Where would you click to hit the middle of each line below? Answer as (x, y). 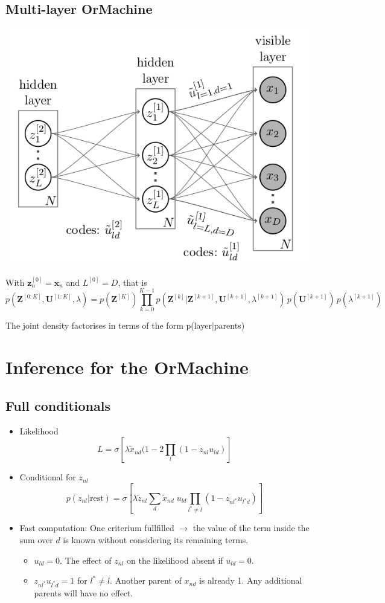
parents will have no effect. (84, 593)
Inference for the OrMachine (127, 367)
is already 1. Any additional (250, 580)
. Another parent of (146, 580)
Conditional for (48, 477)
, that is (132, 282)
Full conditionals (58, 405)
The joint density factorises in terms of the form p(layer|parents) (125, 325)
